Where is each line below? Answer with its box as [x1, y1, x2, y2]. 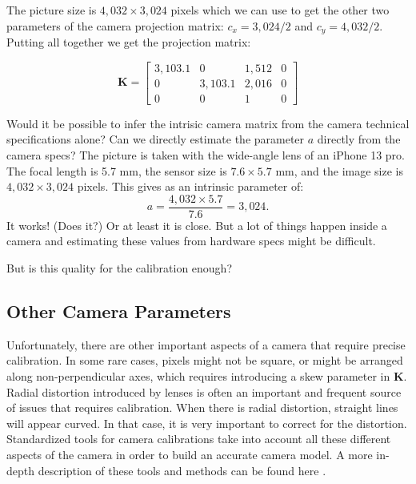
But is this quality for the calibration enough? [6, 259, 233, 276]
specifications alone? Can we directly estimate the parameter [6, 131, 305, 147]
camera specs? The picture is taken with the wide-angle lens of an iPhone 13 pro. [6, 146, 405, 163]
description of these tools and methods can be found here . [38, 462, 326, 478]
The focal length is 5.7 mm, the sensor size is [6, 162, 227, 179]
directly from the [317, 131, 401, 147]
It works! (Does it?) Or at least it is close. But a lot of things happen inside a [6, 216, 387, 233]
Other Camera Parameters [6, 298, 231, 323]
